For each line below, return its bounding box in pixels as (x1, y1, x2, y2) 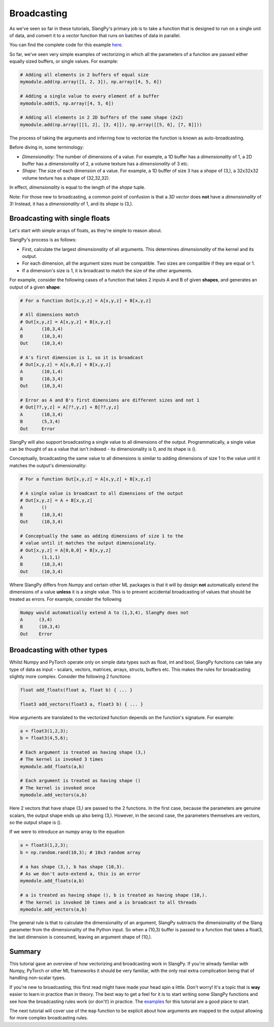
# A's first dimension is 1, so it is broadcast (20, 354, 144, 360)
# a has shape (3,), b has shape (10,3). (20, 864, 125, 870)
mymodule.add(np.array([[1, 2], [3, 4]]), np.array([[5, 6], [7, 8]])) (20, 122, 202, 127)
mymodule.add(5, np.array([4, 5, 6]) (20, 100, 114, 106)
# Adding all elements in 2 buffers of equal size (20, 72, 149, 78)
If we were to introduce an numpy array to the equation (9, 829, 125, 835)
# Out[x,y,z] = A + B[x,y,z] (20, 497, 93, 503)
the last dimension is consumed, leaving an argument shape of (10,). (9, 934, 152, 940)
